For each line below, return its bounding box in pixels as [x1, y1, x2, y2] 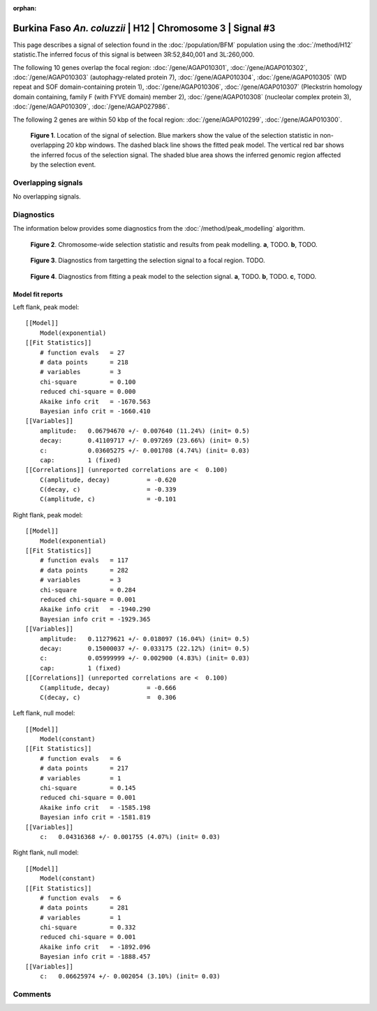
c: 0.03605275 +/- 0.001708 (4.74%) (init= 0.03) [39, 446, 251, 454]
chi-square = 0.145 [39, 784, 136, 792]
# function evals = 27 [39, 348, 125, 357]
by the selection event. [30, 161, 96, 169]
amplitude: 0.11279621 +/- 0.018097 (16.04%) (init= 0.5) [39, 635, 251, 643]
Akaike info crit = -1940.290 [39, 605, 151, 613]
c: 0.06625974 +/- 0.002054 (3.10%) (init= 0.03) [39, 973, 221, 980]
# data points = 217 [39, 764, 129, 773]
